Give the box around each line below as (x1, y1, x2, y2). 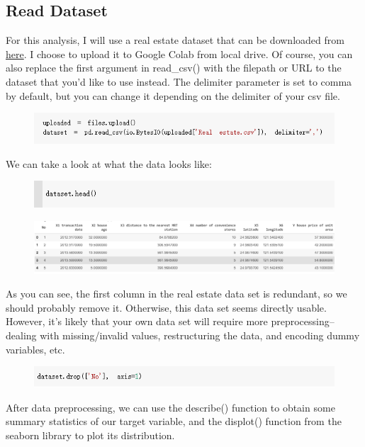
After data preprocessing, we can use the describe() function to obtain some (6, 400, 335, 414)
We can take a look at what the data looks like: (6, 156, 212, 171)
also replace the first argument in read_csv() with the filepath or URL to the (6, 60, 342, 75)
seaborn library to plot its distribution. (6, 427, 175, 442)
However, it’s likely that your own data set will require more (6, 314, 268, 329)
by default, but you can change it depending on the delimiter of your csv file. (6, 88, 340, 103)
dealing (6, 328, 37, 343)
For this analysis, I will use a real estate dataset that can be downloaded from (6, 33, 344, 47)
